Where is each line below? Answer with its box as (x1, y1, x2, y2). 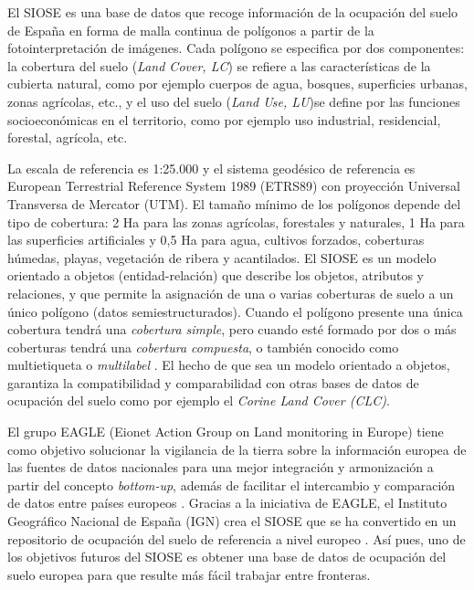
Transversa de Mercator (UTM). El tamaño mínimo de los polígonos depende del (7, 194, 461, 213)
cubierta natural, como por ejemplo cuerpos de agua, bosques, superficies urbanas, (7, 74, 468, 93)
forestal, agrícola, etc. (7, 128, 128, 147)
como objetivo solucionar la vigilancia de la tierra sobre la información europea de (7, 439, 467, 458)
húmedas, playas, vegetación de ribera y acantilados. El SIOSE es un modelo (7, 248, 437, 267)
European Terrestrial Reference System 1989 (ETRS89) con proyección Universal (7, 176, 460, 195)
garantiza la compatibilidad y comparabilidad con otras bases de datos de (7, 373, 419, 392)
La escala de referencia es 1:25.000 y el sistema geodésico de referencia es (7, 158, 416, 177)
